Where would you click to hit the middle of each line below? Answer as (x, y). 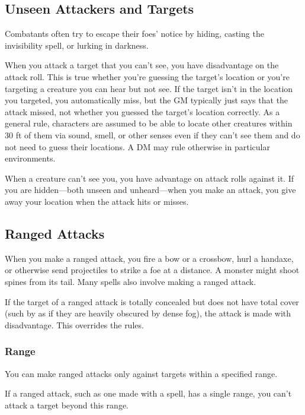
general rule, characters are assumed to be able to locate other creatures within (149, 123)
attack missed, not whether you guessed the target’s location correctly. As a (142, 111)
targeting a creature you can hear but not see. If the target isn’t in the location (149, 88)
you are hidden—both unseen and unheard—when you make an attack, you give (150, 190)
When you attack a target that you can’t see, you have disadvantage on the (142, 65)
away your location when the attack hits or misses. (97, 201)
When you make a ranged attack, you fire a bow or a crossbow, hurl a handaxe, (149, 258)
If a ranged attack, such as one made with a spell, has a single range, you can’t (148, 393)
